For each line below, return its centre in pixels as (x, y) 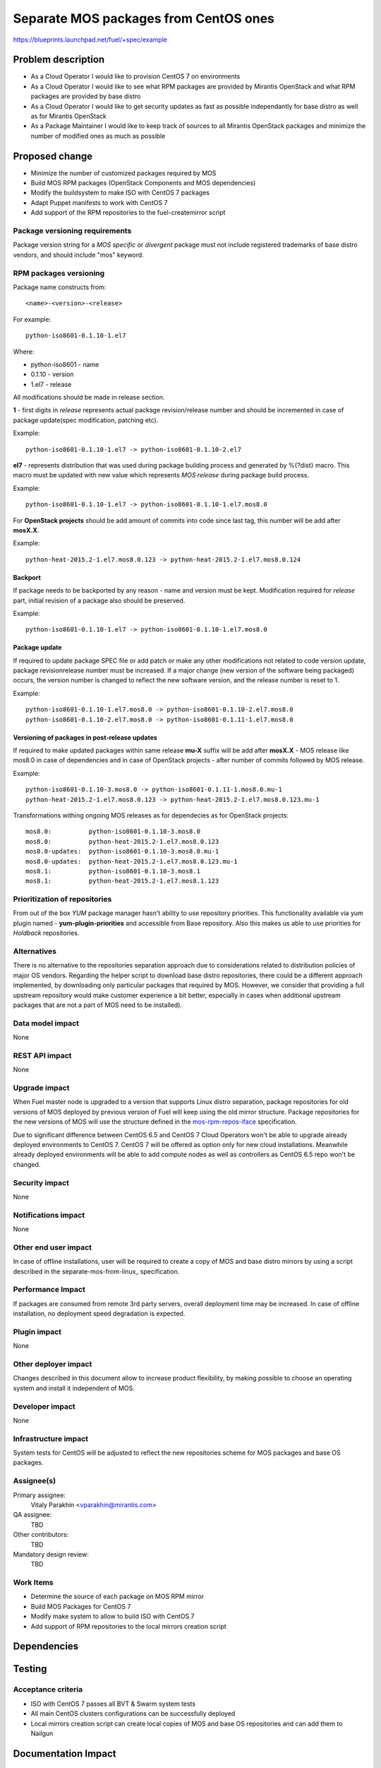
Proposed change (53, 156)
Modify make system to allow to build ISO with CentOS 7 (113, 1617)
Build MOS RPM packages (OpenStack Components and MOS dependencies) (143, 183)
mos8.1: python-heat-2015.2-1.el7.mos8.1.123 (122, 881)
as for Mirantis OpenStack (69, 116)
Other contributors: (41, 1535)
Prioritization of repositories (62, 900)
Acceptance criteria (48, 1690)
